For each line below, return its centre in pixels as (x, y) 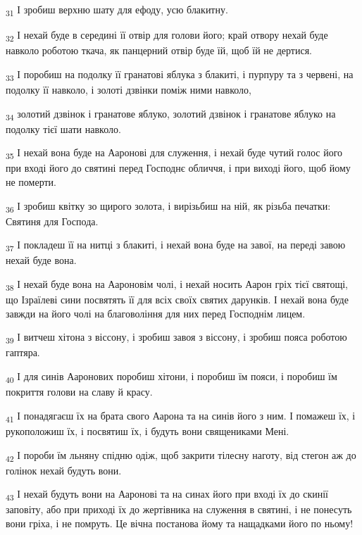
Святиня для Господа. (52, 221)
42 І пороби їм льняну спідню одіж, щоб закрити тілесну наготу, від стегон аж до (181, 455)
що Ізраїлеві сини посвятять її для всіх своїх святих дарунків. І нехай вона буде (177, 300)
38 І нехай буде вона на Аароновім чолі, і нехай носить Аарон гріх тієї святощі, (177, 285)
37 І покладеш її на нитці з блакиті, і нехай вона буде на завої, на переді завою (176, 246)
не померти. (31, 182)
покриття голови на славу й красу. (79, 392)
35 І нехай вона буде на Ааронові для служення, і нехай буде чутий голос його (174, 153)
